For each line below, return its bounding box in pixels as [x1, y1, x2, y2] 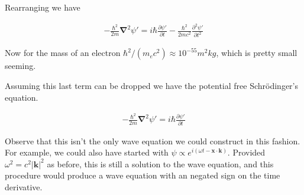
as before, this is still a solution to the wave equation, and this [47, 157, 274, 170]
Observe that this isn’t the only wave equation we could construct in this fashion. [5, 134, 300, 147]
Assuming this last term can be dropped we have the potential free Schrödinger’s [5, 79, 299, 91]
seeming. [5, 60, 36, 72]
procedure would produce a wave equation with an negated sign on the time [5, 169, 280, 181]
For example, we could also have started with [5, 146, 169, 158]
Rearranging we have [5, 1, 80, 13]
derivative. [5, 180, 43, 193]
